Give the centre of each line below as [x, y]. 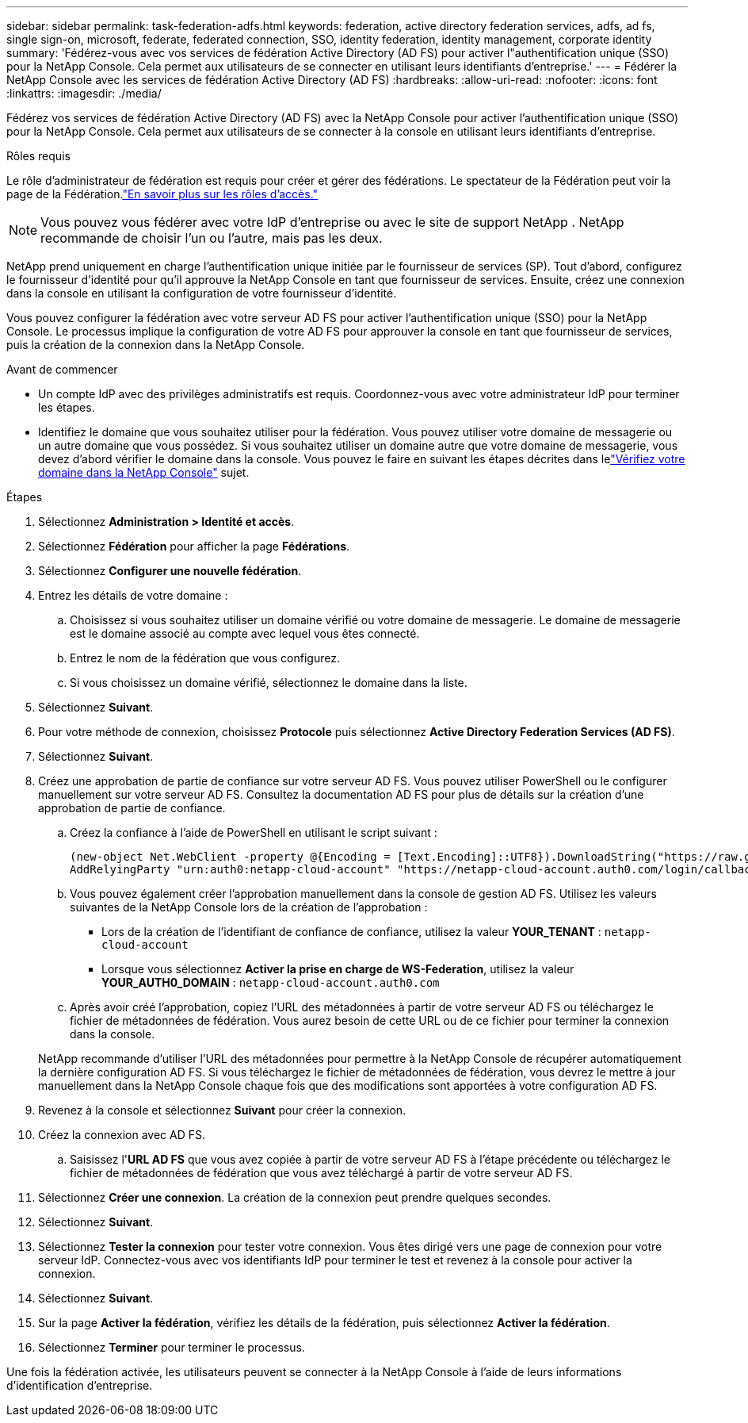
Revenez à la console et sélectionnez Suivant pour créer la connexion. [222, 1110]
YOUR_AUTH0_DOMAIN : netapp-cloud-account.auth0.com [271, 982]
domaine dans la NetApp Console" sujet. [144, 472]
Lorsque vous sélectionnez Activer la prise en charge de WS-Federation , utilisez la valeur [338, 969]
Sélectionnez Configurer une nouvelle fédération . [170, 571]
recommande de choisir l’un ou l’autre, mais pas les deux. [212, 238]
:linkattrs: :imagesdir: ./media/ [84, 93]
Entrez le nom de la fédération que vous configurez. [205, 658]
